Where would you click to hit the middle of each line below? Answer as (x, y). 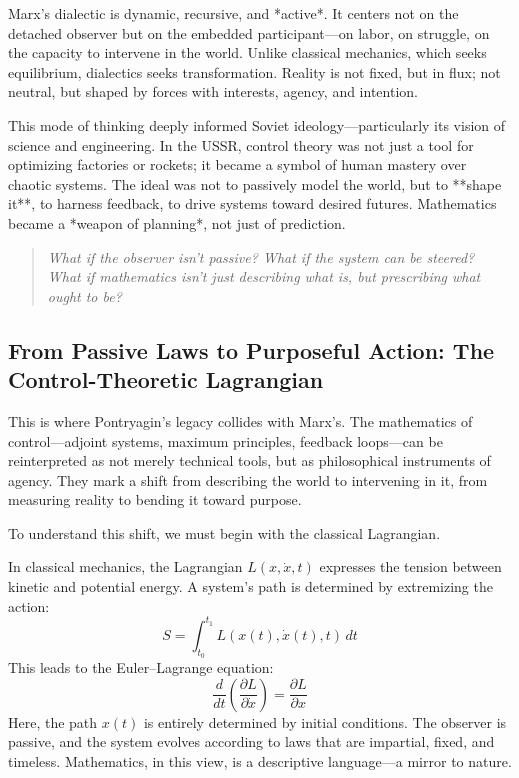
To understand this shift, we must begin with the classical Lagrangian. (224, 532)
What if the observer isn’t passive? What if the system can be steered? (261, 256)
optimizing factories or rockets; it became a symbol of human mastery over (237, 164)
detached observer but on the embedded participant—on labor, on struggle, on (249, 32)
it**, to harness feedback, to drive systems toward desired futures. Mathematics (252, 203)
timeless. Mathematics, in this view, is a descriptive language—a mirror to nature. (260, 760)
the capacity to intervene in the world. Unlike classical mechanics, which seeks (247, 52)
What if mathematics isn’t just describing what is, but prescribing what (264, 276)
